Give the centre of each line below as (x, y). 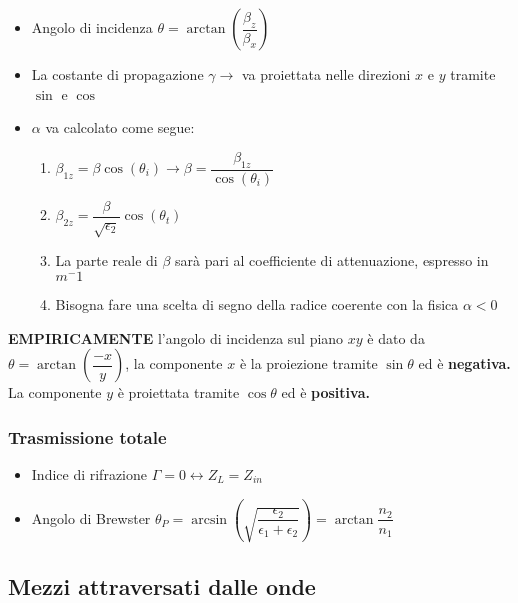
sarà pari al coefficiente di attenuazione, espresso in (332, 260)
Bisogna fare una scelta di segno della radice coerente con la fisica (257, 304)
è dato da (396, 337)
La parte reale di (106, 260)
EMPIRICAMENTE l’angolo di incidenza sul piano (176, 337)
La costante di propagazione (117, 74)
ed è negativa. (464, 363)
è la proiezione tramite (308, 363)
